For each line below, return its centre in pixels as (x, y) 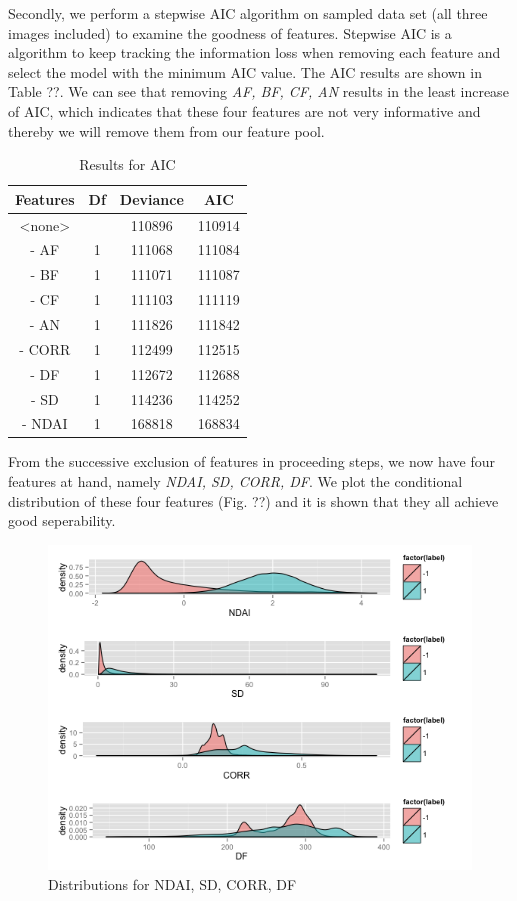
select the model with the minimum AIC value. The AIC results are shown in (245, 71)
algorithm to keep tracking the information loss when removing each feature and (254, 52)
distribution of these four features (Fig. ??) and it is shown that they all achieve (253, 500)
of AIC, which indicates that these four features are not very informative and (244, 110)
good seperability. (62, 520)
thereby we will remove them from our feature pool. (166, 130)
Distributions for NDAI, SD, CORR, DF (172, 883)
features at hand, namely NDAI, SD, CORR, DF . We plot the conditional (235, 481)
